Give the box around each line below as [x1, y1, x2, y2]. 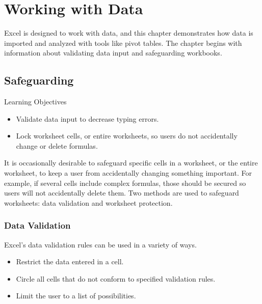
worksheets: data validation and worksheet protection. [4, 197, 173, 208]
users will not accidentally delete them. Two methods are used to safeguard [4, 187, 239, 198]
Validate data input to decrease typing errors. [16, 113, 159, 124]
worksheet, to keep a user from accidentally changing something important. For [4, 168, 252, 178]
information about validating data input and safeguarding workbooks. [4, 47, 222, 58]
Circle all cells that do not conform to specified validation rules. [16, 273, 216, 284]
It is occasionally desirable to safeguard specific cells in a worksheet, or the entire [4, 157, 258, 168]
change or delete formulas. [16, 140, 98, 151]
